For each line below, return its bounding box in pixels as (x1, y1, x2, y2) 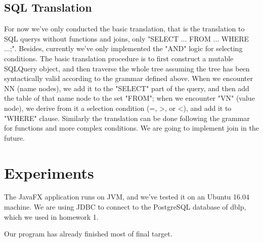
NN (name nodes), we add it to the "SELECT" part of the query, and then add (4, 83, 249, 93)
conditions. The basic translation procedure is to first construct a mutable (4, 53, 234, 63)
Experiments (4, 162, 94, 183)
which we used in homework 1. (4, 211, 99, 222)
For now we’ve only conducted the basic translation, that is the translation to (4, 23, 245, 34)
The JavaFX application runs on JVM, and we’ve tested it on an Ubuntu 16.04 (4, 191, 249, 202)
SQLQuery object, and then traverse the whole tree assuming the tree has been (4, 63, 250, 73)
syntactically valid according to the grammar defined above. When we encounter (4, 73, 253, 84)
